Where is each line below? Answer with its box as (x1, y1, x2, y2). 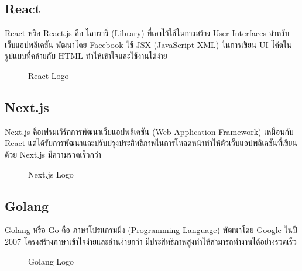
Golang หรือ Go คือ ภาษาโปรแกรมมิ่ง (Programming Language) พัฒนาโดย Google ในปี (5, 224, 297, 236)
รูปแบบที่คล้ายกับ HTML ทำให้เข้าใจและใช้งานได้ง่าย (5, 50, 167, 62)
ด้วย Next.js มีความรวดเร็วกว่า (5, 148, 101, 160)
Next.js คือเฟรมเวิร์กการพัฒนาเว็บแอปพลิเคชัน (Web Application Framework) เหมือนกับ (5, 125, 294, 137)
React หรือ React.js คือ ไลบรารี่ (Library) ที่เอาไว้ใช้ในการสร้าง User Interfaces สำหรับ (5, 27, 290, 39)
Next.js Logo (28, 168, 74, 180)
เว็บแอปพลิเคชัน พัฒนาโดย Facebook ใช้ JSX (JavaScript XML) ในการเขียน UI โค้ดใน (5, 38, 292, 50)
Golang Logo (28, 255, 74, 267)
